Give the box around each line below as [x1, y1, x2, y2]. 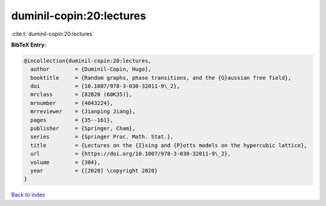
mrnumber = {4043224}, [30, 100, 113, 106]
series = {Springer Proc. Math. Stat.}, [30, 134, 174, 140]
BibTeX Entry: [11, 41, 46, 48]
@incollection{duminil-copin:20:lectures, [24, 57, 152, 64]
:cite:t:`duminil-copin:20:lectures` [11, 30, 94, 37]
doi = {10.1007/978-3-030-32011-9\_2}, [30, 83, 181, 90]
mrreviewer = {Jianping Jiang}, [30, 108, 136, 115]
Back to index [11, 191, 45, 199]
